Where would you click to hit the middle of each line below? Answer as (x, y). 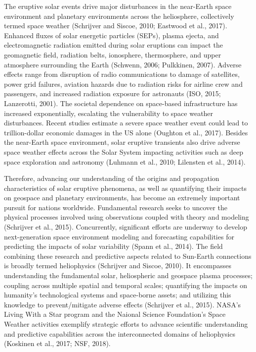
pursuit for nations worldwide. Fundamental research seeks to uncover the (116, 207)
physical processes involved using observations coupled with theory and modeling (127, 217)
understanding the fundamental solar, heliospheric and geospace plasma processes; (128, 275)
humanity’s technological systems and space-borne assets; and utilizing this (118, 295)
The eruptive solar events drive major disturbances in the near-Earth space (118, 6)
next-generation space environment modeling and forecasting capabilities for (119, 236)
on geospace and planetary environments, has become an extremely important (122, 198)
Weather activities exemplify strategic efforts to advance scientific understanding (126, 324)
